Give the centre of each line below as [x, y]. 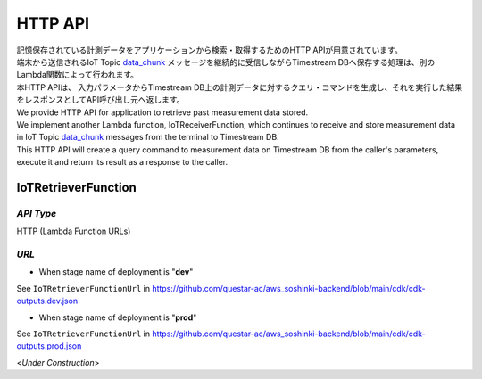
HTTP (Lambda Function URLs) [74, 231]
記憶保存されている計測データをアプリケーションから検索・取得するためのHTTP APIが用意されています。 [210, 50]
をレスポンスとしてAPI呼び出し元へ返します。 [100, 100]
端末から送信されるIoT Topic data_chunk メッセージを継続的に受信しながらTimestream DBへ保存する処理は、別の [226, 62]
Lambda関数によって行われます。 [77, 75]
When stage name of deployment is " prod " [118, 317]
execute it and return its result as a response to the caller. [122, 162]
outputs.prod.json [49, 346]
